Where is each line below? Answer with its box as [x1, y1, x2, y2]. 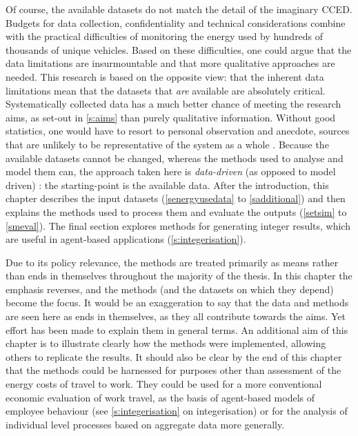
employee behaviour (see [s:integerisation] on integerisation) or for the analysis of [6, 404, 348, 418]
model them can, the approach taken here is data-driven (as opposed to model [6, 164, 336, 179]
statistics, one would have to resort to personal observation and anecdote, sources [6, 123, 350, 138]
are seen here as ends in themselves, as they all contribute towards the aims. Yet [6, 309, 346, 324]
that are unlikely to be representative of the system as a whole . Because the [6, 137, 329, 151]
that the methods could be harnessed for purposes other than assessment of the [6, 363, 341, 377]
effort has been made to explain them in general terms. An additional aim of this [6, 322, 348, 337]
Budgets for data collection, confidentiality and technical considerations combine [6, 15, 346, 30]
